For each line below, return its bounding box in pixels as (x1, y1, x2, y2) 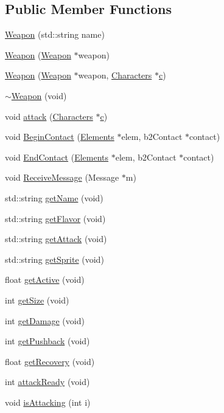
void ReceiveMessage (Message (5, 171, 119, 184)
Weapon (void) (11, 89, 67, 102)
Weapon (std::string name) (5, 28, 105, 41)
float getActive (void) (5, 273, 85, 286)
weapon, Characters (78, 69, 152, 82)
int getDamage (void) (5, 314, 85, 327)
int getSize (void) (5, 293, 69, 306)
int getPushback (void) (5, 335, 90, 347)
